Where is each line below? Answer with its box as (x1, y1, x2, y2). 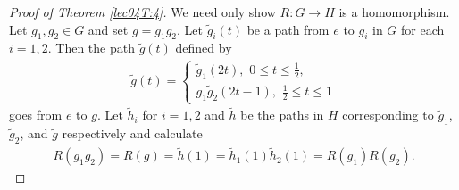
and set (88, 20, 129, 38)
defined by (175, 38, 232, 57)
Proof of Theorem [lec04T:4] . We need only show (9, 3, 276, 21)
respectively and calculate (62, 124, 203, 143)
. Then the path (47, 38, 135, 57)
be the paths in (240, 105, 324, 124)
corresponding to (342, 105, 434, 124)
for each (401, 20, 445, 38)
